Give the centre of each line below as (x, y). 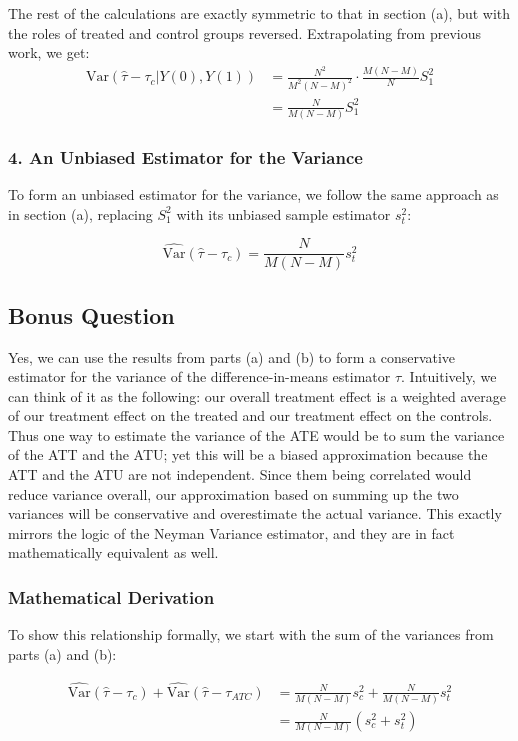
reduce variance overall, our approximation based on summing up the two (233, 493)
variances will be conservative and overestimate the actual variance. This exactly (255, 513)
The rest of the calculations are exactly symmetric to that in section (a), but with (259, 13)
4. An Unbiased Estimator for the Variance (185, 156)
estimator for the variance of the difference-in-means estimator (199, 376)
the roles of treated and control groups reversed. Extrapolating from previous (245, 32)
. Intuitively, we (449, 376)
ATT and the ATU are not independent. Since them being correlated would (240, 474)
